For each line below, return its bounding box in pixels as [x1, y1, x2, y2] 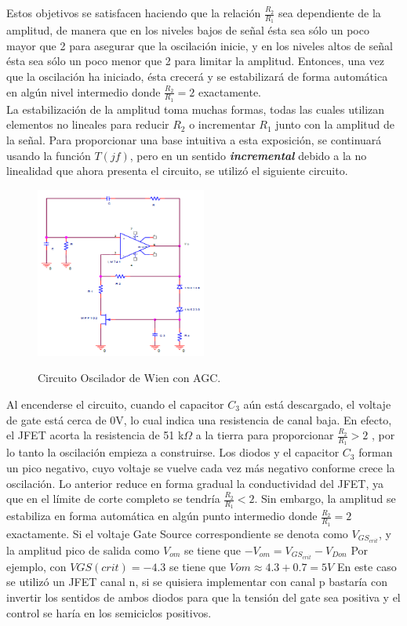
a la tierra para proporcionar [195, 427, 334, 443]
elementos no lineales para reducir [6, 116, 169, 133]
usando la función [6, 147, 91, 163]
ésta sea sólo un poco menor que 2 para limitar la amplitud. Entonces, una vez [6, 53, 385, 69]
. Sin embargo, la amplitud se [254, 490, 396, 507]
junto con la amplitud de [275, 116, 395, 133]
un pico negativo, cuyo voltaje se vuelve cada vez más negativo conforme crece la [6, 460, 395, 476]
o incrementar [189, 116, 256, 133]
